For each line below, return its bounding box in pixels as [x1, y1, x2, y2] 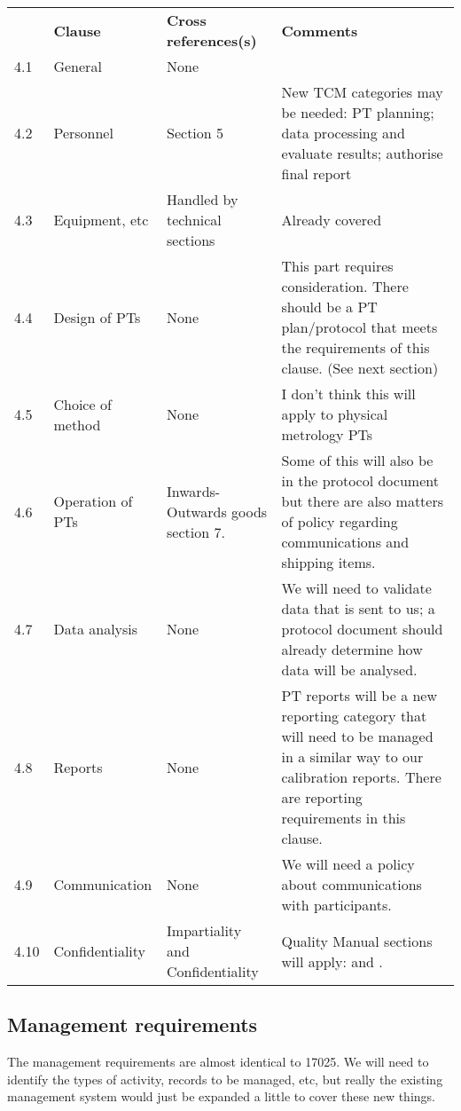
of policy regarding [281, 511, 398, 532]
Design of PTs [53, 306, 141, 327]
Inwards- [167, 480, 221, 501]
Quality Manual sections [281, 930, 433, 951]
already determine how [281, 639, 423, 659]
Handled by [167, 189, 238, 209]
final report [281, 163, 352, 184]
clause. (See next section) [281, 358, 439, 378]
